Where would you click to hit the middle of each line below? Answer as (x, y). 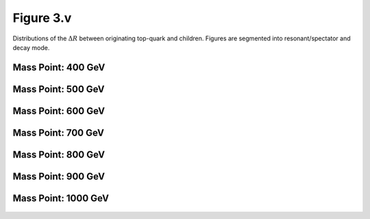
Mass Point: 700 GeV (58, 132)
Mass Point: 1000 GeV (61, 198)
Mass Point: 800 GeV (59, 154)
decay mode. (31, 47)
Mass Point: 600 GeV (59, 111)
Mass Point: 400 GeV (59, 67)
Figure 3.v (42, 18)
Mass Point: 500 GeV (59, 89)
